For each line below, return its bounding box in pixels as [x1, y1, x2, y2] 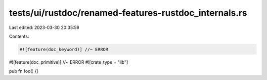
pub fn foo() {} [9, 68, 39, 74]
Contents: [9, 33, 29, 39]
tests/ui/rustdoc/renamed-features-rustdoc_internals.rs [9, 7, 247, 18]
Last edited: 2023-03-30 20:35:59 [9, 25, 80, 30]
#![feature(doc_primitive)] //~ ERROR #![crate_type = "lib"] [9, 59, 128, 65]
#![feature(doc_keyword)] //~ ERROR [19, 47, 109, 52]
